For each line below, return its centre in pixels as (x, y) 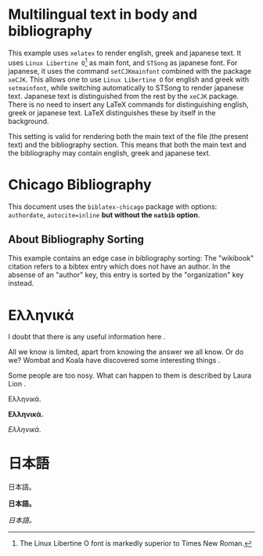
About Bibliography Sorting (76, 239)
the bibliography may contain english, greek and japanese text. (110, 153)
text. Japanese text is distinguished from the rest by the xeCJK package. (124, 96)
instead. (21, 283)
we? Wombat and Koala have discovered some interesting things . (114, 360)
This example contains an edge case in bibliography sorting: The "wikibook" (131, 258)
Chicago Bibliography (80, 184)
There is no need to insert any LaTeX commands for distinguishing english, (128, 104)
